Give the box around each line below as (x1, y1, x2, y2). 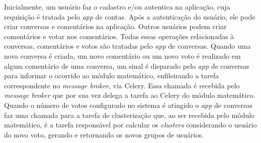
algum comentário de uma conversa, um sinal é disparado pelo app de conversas (4, 60, 249, 71)
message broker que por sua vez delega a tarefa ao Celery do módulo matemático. (4, 90, 255, 100)
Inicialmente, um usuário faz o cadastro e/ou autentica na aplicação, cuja (4, 2, 230, 12)
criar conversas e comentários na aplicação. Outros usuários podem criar (4, 21, 227, 32)
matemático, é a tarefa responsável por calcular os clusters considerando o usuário (4, 119, 257, 130)
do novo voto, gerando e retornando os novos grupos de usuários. (4, 129, 204, 139)
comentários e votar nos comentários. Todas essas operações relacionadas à (4, 31, 234, 41)
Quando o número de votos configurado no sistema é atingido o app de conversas (4, 99, 253, 110)
